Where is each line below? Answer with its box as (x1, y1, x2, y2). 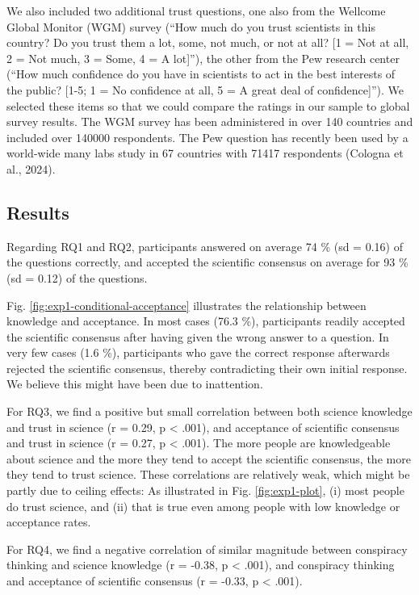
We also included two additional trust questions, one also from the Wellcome (6, 2, 386, 19)
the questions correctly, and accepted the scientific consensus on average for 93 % (6, 254, 409, 270)
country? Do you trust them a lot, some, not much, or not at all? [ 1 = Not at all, (6, 34, 409, 51)
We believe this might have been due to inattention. (6, 375, 263, 392)
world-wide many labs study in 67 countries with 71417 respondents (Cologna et (6, 145, 404, 161)
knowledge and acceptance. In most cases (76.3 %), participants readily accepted (6, 312, 405, 329)
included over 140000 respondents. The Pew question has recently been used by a (6, 128, 409, 145)
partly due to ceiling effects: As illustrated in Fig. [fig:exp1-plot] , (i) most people (6, 482, 404, 499)
